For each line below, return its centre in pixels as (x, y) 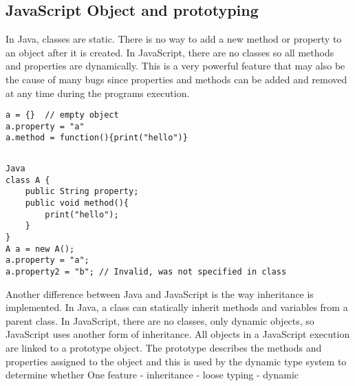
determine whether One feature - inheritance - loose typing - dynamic (152, 375)
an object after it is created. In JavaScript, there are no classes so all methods (170, 52)
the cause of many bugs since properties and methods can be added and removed (176, 79)
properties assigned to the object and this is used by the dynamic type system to (176, 361)
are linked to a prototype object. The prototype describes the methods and (164, 348)
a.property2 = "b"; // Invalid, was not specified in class (146, 272)
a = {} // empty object (62, 115)
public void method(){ (77, 203)
